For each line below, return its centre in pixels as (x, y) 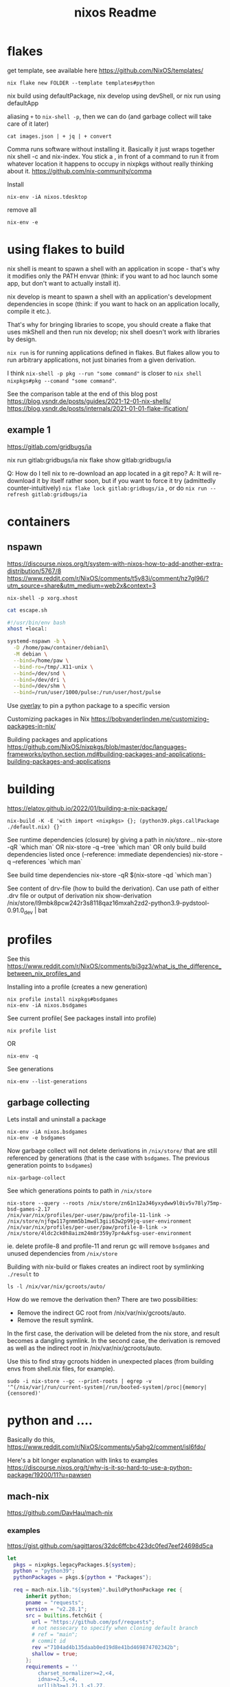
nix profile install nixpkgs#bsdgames (62, 999)
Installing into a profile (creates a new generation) (77, 987)
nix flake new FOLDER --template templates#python (81, 83)
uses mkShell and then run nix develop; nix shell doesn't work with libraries (114, 332)
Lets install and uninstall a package (57, 1119)
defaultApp (23, 103)
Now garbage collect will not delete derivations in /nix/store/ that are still (112, 1150)
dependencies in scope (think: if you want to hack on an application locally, (114, 303)
